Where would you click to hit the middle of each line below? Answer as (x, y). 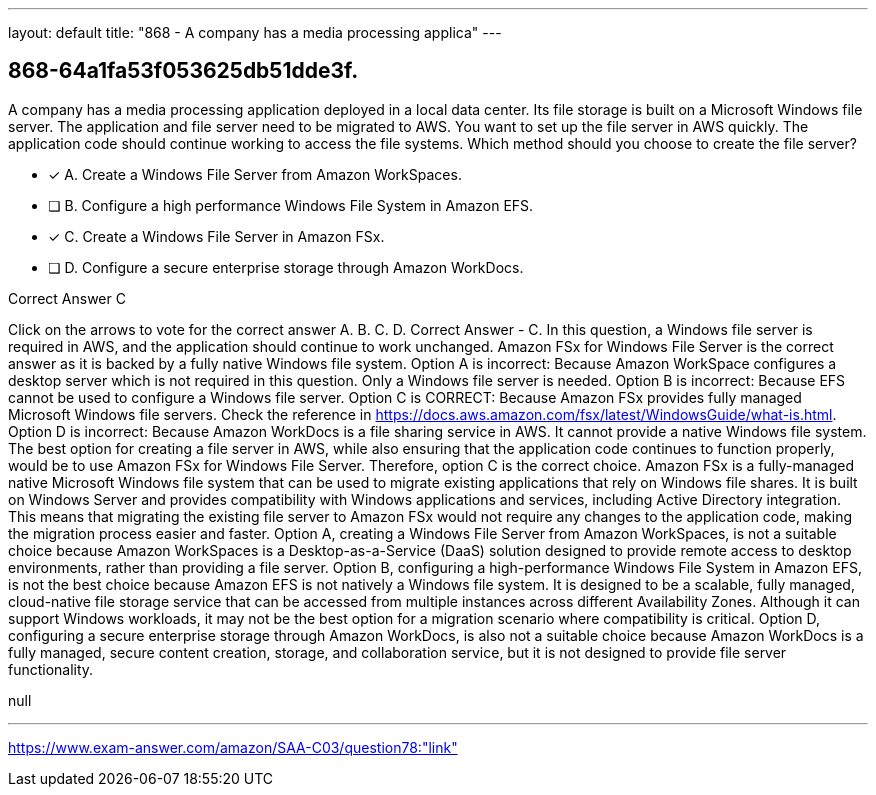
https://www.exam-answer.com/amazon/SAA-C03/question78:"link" (233, 747)
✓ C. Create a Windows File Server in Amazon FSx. (216, 236)
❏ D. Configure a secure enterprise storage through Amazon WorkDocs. (286, 267)
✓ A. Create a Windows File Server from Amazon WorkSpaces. (255, 174)
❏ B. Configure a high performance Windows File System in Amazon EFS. (291, 205)
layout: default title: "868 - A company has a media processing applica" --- (255, 32)
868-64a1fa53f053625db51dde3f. (183, 71)
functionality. (51, 669)
